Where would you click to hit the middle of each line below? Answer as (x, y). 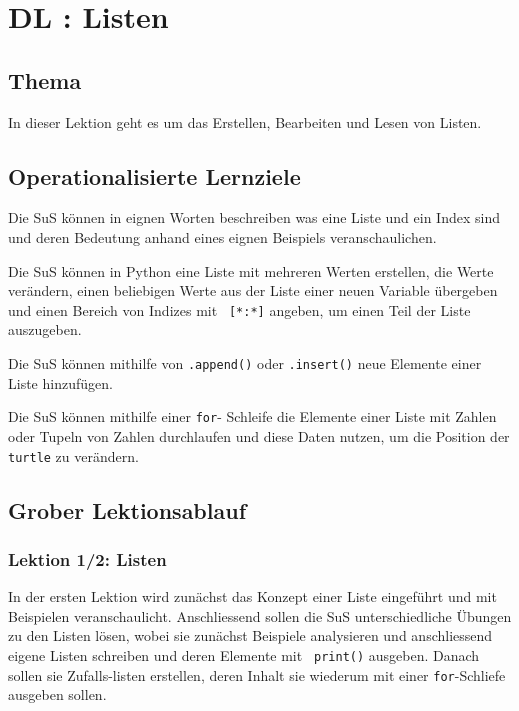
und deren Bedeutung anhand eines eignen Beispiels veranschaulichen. (222, 236)
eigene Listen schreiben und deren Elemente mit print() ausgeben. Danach (244, 654)
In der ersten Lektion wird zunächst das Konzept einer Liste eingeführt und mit (252, 596)
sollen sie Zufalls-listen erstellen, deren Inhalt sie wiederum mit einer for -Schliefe (257, 674)
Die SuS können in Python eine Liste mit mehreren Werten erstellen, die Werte (251, 270)
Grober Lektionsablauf (127, 509)
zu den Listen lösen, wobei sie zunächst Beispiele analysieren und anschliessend (250, 635)
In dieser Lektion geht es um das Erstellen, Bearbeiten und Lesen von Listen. (245, 121)
